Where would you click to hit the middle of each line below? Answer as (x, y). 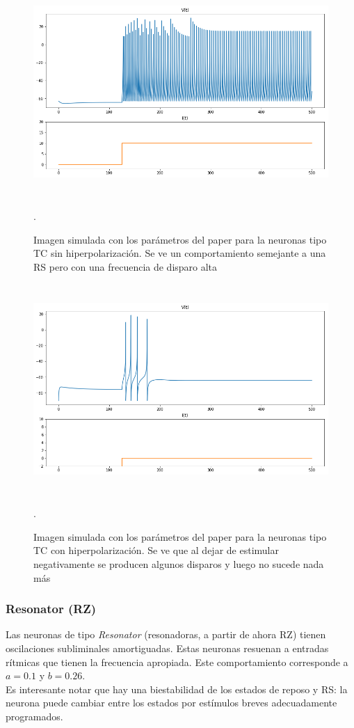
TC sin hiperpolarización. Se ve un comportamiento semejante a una (180, 253)
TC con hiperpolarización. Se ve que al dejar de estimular (156, 550)
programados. (34, 717)
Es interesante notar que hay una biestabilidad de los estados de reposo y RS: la (177, 689)
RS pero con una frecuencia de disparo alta (126, 266)
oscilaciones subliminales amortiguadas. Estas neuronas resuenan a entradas (167, 648)
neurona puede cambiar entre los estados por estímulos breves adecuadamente (171, 703)
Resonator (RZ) (51, 609)
